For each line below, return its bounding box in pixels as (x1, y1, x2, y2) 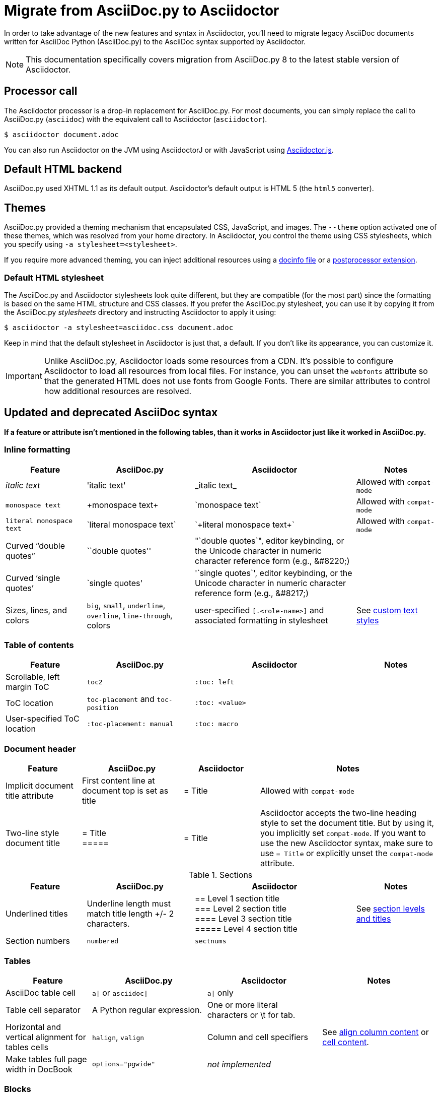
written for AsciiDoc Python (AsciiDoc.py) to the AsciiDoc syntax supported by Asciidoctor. (4, 37, 306, 46)
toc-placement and (87, 694, 155, 704)
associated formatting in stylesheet (194, 615, 328, 625)
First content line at (82, 776, 155, 786)
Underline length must (87, 898, 171, 909)
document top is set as (82, 786, 169, 796)
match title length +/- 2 (87, 909, 174, 919)
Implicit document (6, 781, 73, 791)
